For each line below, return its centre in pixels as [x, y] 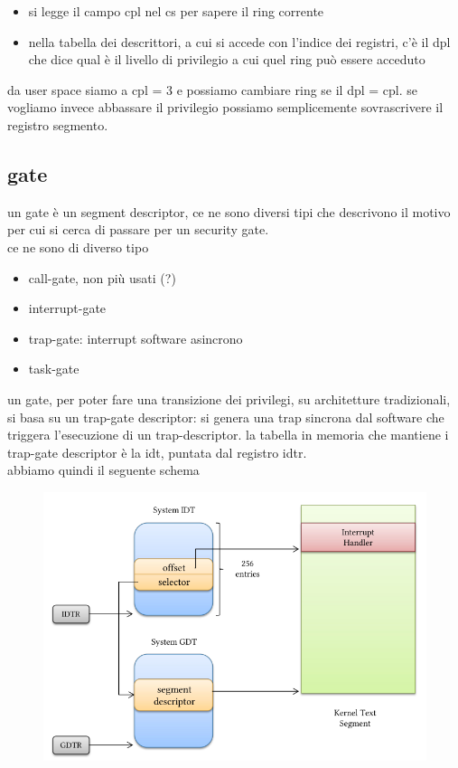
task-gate [54, 369]
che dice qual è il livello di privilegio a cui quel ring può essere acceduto [227, 59]
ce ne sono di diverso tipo [78, 247]
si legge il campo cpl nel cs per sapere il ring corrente [176, 11]
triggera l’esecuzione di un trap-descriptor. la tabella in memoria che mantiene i [228, 435]
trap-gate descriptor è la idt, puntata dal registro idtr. [157, 452]
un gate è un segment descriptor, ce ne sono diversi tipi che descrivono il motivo [229, 211]
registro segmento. [58, 124]
